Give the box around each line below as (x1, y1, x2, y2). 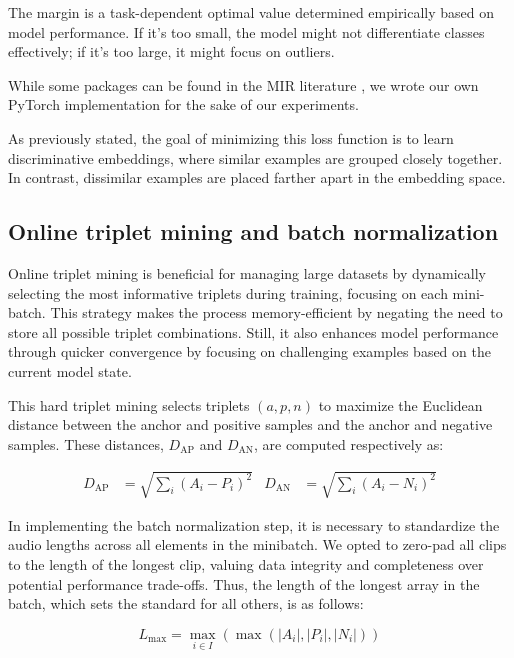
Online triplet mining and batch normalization (8, 216, 499, 247)
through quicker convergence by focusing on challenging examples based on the (8, 341, 491, 362)
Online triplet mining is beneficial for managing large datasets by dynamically (8, 262, 486, 283)
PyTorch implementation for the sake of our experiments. (8, 94, 359, 115)
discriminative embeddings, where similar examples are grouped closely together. (8, 147, 503, 168)
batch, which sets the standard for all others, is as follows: (8, 593, 364, 614)
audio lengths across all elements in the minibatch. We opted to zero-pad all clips (8, 534, 507, 555)
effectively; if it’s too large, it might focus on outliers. (8, 41, 335, 62)
